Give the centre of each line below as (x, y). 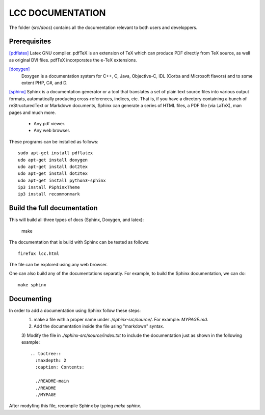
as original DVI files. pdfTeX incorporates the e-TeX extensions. (73, 60)
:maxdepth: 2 (51, 360)
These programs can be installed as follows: (54, 141)
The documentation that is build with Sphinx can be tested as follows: (79, 242)
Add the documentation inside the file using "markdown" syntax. (99, 326)
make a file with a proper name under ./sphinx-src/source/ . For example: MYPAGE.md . (121, 320)
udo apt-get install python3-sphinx (62, 180)
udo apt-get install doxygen (53, 160)
